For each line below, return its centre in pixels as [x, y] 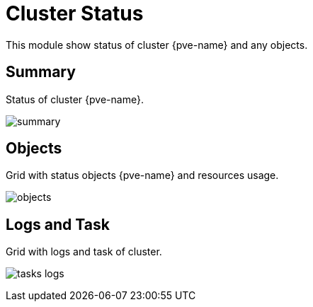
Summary [41, 72]
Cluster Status [75, 13]
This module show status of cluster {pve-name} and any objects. [157, 45]
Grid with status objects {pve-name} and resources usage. [142, 175]
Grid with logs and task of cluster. [84, 252]
